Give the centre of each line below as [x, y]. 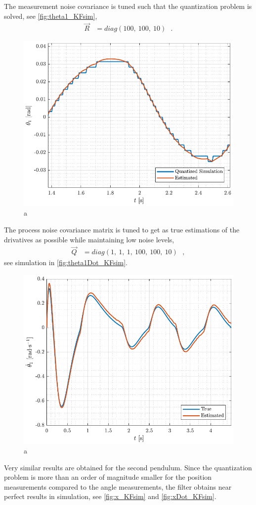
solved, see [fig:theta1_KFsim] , [51, 16]
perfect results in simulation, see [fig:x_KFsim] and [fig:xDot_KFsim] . [110, 496]
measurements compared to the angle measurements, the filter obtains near [118, 486]
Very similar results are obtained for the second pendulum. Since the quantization [128, 467]
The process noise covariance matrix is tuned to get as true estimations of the [122, 229]
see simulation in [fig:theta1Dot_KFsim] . [66, 262]
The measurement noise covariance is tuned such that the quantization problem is [128, 6]
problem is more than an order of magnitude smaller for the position [108, 477]
